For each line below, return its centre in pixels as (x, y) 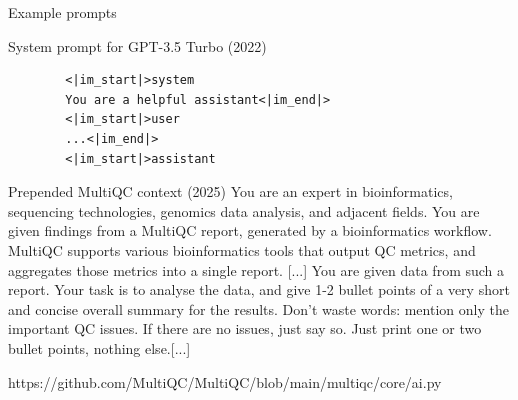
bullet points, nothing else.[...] (99, 347)
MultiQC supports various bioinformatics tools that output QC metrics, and (242, 249)
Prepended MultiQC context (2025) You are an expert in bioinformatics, (230, 191)
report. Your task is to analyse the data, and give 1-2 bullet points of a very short (259, 289)
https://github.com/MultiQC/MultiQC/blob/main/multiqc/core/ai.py (225, 381)
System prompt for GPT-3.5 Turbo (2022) (137, 45)
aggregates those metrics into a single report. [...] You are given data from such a (256, 269)
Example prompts (62, 12)
